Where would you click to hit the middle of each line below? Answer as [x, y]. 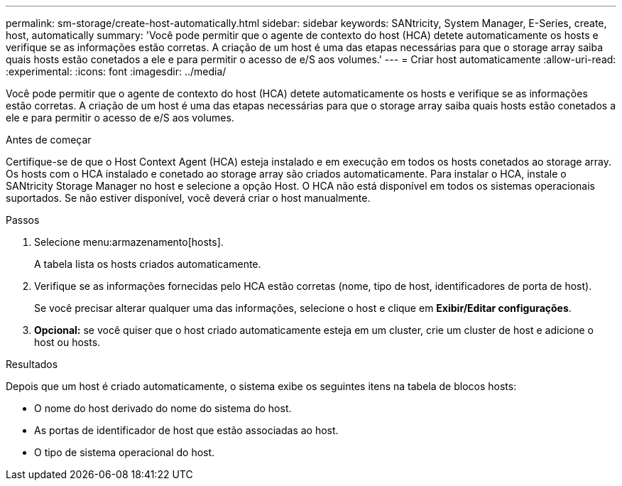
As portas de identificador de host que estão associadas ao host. [186, 430]
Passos [23, 220]
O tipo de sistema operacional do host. [125, 452]
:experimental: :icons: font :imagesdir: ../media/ [116, 71]
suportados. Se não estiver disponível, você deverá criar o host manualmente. [188, 198]
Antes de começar [49, 140]
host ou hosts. [67, 342]
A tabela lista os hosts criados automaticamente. [148, 264]
